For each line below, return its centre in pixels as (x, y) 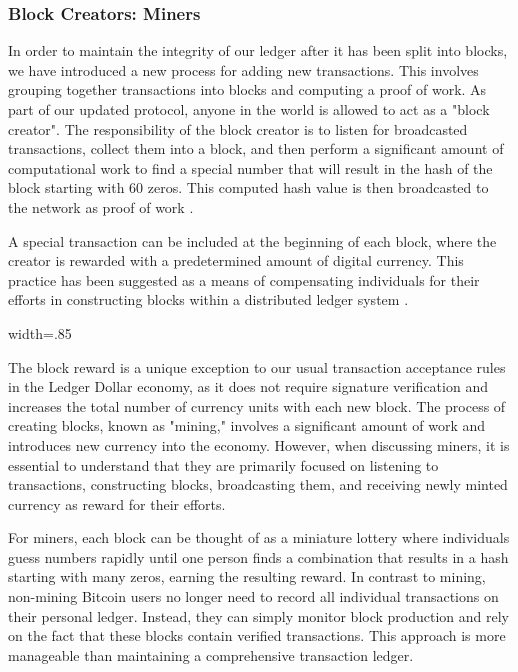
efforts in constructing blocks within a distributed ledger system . (208, 299)
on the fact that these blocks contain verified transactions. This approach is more (257, 635)
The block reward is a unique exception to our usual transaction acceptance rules (257, 366)
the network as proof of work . (101, 206)
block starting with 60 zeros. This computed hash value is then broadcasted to (248, 187)
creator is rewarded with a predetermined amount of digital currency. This (236, 260)
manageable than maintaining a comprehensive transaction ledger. (211, 654)
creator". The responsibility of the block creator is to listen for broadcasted (238, 128)
